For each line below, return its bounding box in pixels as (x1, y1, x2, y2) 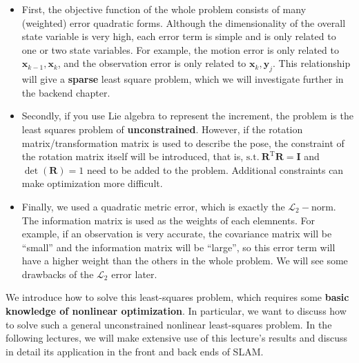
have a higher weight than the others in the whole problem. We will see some (21, 253, 348, 268)
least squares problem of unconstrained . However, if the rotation (21, 121, 303, 136)
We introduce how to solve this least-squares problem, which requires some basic (6, 290, 349, 304)
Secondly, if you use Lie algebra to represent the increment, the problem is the (21, 108, 353, 123)
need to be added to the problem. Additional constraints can (86, 162, 344, 177)
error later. (111, 266, 157, 281)
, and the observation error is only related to (57, 56, 246, 70)
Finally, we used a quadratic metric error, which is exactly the (21, 199, 285, 213)
